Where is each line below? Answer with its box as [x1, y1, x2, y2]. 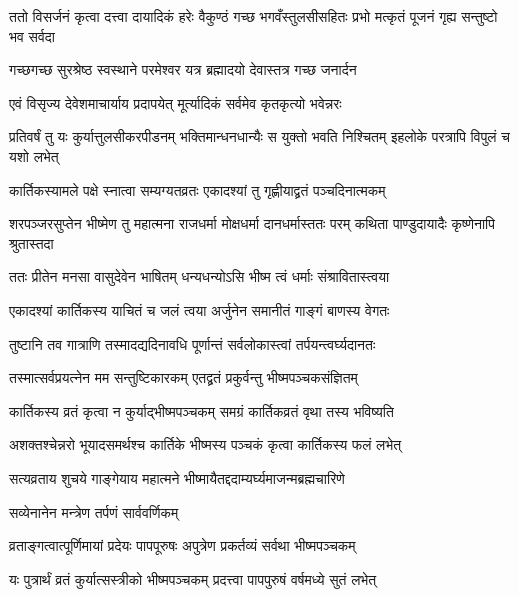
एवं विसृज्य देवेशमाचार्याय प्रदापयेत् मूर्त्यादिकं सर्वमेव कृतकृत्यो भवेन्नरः [9, 92, 342, 113]
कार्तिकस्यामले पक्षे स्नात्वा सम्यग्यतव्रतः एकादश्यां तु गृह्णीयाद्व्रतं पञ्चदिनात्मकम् [9, 179, 386, 200]
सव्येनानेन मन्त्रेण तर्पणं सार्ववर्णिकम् [9, 501, 179, 522]
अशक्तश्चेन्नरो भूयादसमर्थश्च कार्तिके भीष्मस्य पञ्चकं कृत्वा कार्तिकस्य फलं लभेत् [9, 434, 402, 455]
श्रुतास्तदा [9, 232, 54, 253]
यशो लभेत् [9, 145, 59, 166]
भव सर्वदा [9, 25, 55, 46]
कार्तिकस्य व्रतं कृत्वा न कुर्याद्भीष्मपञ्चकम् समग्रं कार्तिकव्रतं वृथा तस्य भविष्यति [9, 400, 394, 421]
